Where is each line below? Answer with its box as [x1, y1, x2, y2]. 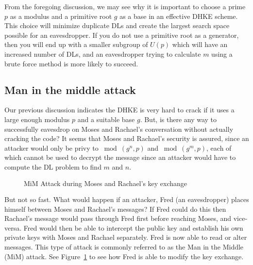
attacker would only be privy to [4, 142, 99, 153]
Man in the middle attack [4, 82, 136, 97]
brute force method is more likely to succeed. [4, 58, 138, 68]
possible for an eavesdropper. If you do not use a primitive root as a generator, [4, 30, 239, 40]
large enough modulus [4, 114, 70, 124]
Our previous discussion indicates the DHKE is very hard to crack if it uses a [4, 105, 235, 115]
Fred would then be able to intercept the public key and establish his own [23, 222, 243, 233]
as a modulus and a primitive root [10, 11, 112, 21]
